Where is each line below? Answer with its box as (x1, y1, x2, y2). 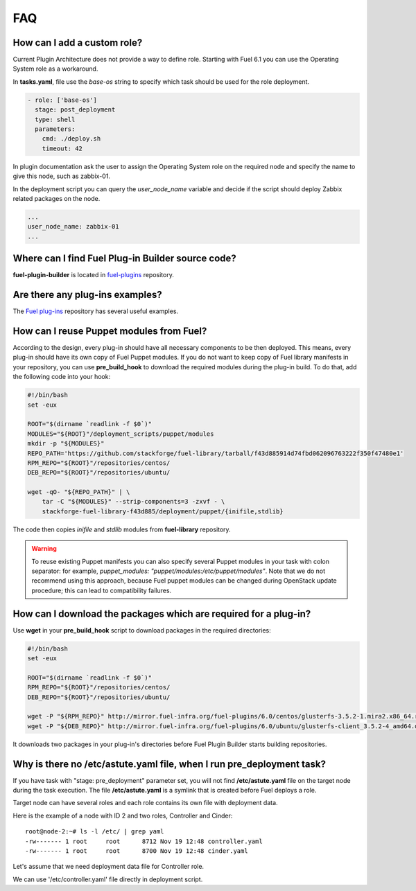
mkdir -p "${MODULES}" (27, 440, 105, 448)
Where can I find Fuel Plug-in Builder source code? (12, 253, 237, 265)
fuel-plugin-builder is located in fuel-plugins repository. (12, 271, 175, 279)
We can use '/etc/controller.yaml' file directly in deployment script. (12, 875, 203, 883)
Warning (31, 545, 57, 553)
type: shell (35, 115, 76, 123)
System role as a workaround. (12, 64, 98, 73)
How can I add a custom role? (12, 37, 143, 48)
